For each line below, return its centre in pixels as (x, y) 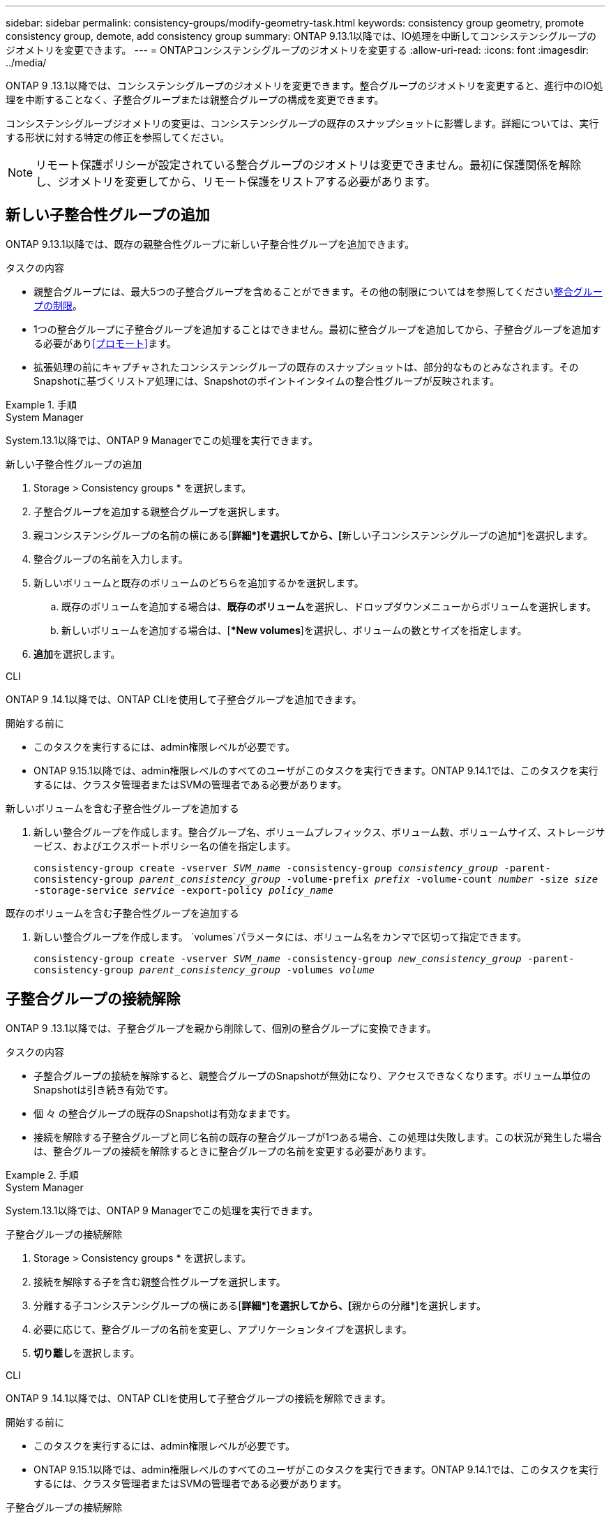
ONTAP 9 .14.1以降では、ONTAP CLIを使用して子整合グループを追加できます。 (184, 699)
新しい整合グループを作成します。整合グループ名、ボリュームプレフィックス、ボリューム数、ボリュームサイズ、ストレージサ (319, 832)
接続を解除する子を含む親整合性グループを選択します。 (160, 1281)
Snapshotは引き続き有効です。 (104, 1089)
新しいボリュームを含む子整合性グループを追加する (122, 808)
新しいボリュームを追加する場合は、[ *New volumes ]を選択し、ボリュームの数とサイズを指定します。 (294, 630)
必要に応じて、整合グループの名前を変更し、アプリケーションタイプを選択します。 (223, 1329)
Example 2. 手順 (42, 1174)
